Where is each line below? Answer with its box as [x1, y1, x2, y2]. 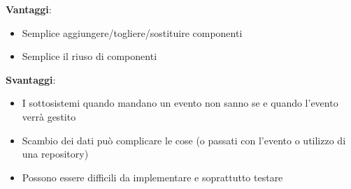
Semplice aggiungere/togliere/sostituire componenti [22, 25, 243, 40]
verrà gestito [22, 109, 76, 123]
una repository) [22, 146, 89, 161]
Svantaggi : [6, 72, 56, 86]
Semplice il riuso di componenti [22, 49, 157, 63]
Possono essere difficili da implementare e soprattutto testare [22, 169, 283, 184]
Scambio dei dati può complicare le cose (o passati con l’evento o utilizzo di [22, 133, 346, 147]
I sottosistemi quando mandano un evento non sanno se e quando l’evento [22, 96, 338, 110]
